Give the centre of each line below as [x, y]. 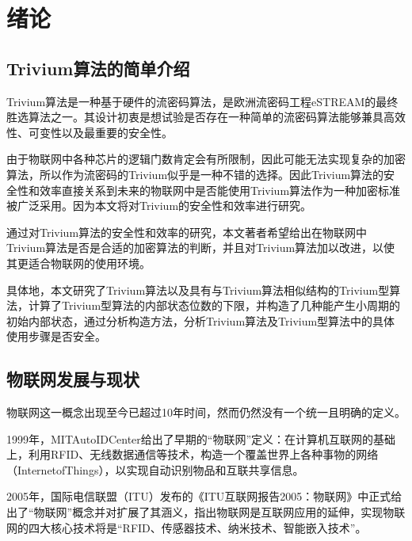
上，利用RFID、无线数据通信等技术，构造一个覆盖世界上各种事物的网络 [193, 454]
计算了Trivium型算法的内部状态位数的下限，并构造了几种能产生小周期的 [214, 305]
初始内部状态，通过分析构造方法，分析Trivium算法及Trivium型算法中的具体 [201, 320]
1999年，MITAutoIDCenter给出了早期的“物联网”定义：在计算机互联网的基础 [201, 438]
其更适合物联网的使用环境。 [78, 263]
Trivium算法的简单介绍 [98, 68]
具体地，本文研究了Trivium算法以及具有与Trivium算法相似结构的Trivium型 [198, 290]
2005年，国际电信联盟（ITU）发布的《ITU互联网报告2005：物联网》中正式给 [204, 496]
